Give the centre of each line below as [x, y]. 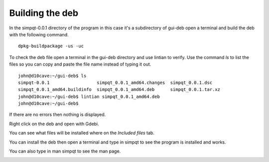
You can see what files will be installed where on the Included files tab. [82, 133]
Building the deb [44, 13]
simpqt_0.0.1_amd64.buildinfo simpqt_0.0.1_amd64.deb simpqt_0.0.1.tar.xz [119, 90]
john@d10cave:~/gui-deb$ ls [52, 76]
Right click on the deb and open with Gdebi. [54, 124]
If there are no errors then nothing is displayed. [58, 115]
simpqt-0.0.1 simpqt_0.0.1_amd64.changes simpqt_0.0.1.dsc [115, 82]
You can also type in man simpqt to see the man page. [65, 151]
